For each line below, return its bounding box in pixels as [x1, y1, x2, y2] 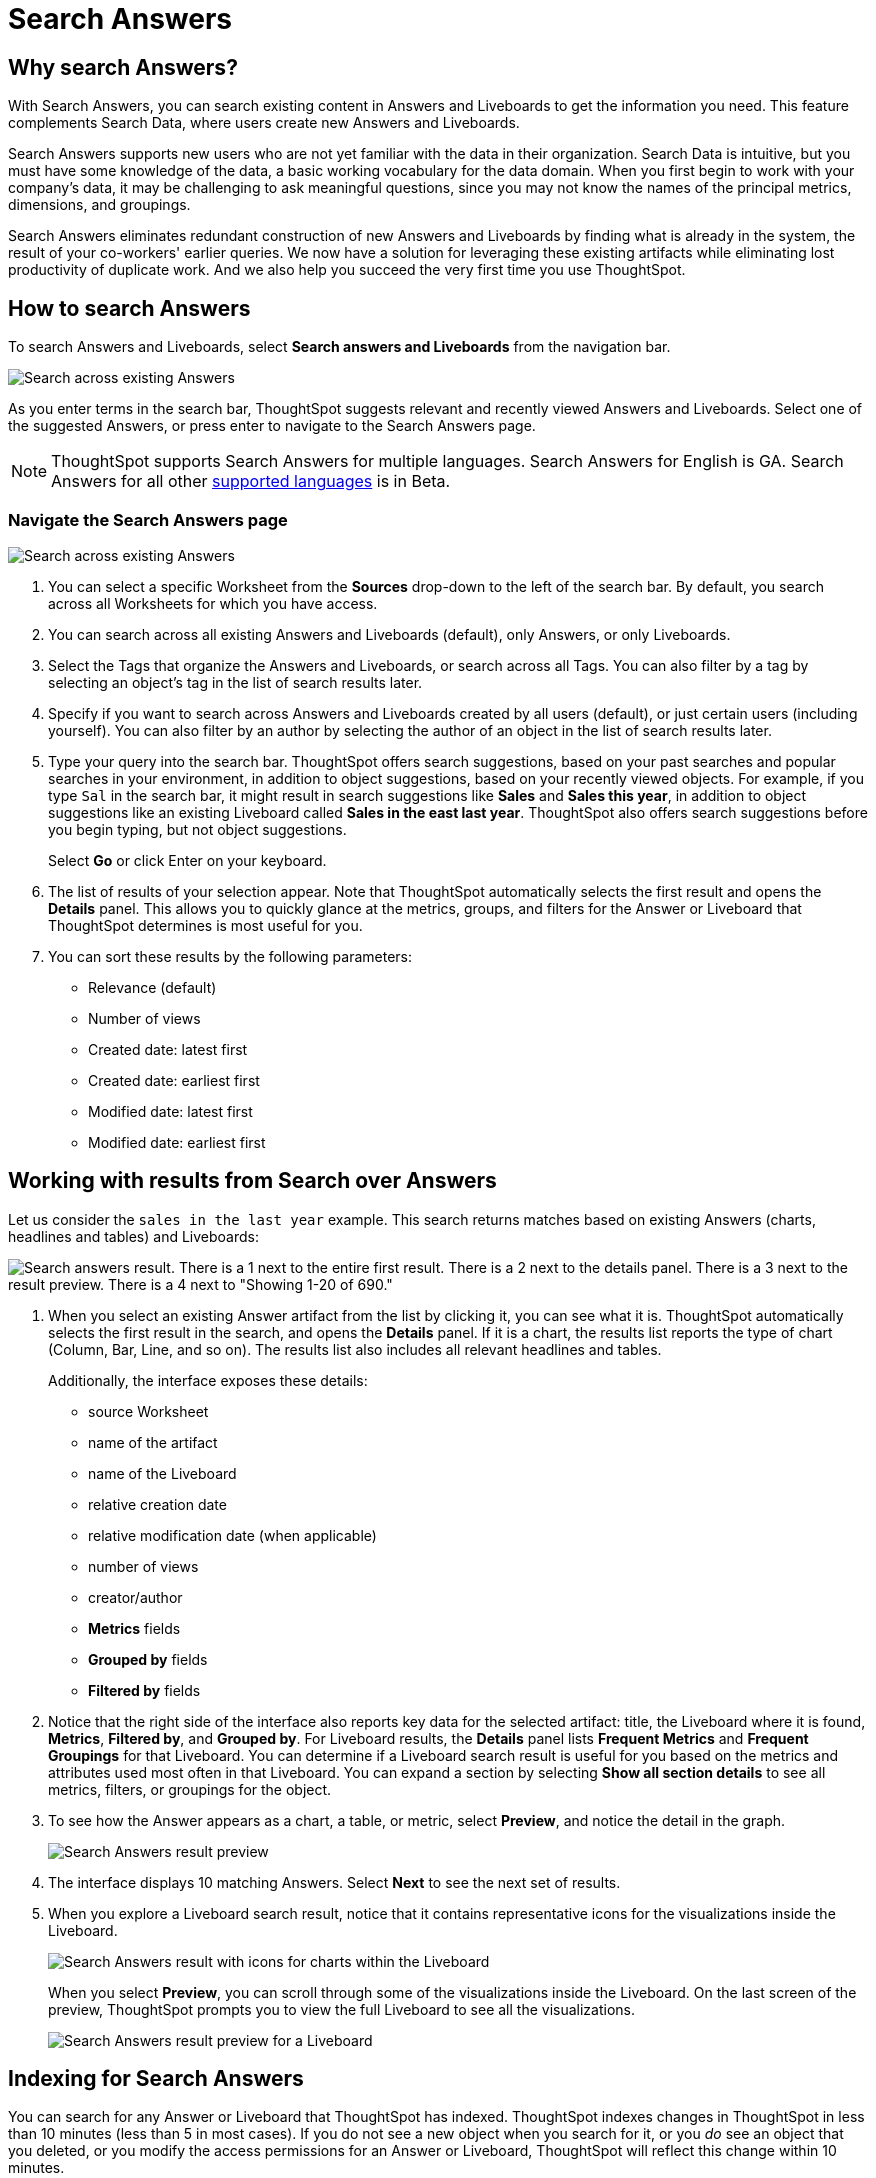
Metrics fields [88, 1619, 181, 1637]
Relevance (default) [88, 978, 217, 996]
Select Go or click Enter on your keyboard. [48, 851, 327, 869]
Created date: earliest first [88, 1071, 260, 1089]
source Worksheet [88, 1402, 209, 1420]
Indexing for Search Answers [8, 2066, 304, 2092]
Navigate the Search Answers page [8, 510, 288, 531]
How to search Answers [8, 295, 251, 321]
